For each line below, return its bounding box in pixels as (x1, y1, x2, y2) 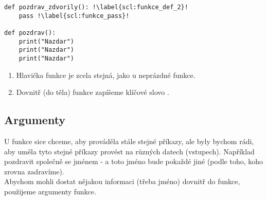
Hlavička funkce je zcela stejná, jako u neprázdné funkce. (16, 69, 195, 80)
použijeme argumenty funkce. (4, 186, 96, 196)
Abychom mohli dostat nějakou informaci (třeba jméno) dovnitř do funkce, (4, 176, 240, 187)
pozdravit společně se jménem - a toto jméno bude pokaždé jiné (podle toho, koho (4, 156, 263, 167)
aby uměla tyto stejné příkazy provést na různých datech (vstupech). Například (4, 146, 255, 156)
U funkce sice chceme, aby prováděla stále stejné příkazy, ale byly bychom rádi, (4, 135, 254, 146)
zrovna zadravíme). (4, 166, 64, 176)
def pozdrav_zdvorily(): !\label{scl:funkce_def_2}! (4, 4, 188, 11)
